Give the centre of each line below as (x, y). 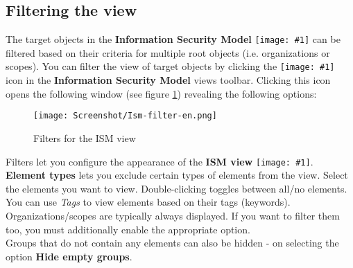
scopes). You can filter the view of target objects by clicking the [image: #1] (170, 66)
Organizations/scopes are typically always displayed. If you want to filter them (173, 215)
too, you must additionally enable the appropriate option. (128, 229)
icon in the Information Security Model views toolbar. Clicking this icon (168, 80)
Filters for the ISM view (85, 137)
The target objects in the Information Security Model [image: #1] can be (173, 39)
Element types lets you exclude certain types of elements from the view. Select (177, 175)
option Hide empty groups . (69, 256)
